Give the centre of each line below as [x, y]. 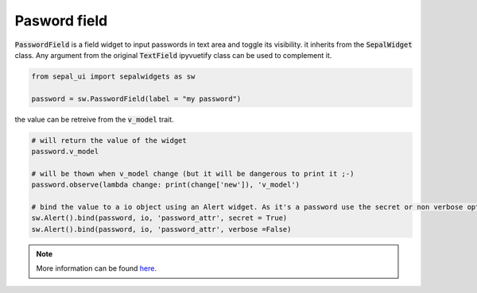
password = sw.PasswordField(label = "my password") [136, 98]
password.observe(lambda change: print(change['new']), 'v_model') [166, 185]
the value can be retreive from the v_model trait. [94, 119]
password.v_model [65, 152]
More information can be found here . [96, 268]
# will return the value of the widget [109, 140]
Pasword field [61, 21]
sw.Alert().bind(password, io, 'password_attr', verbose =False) [161, 229]
